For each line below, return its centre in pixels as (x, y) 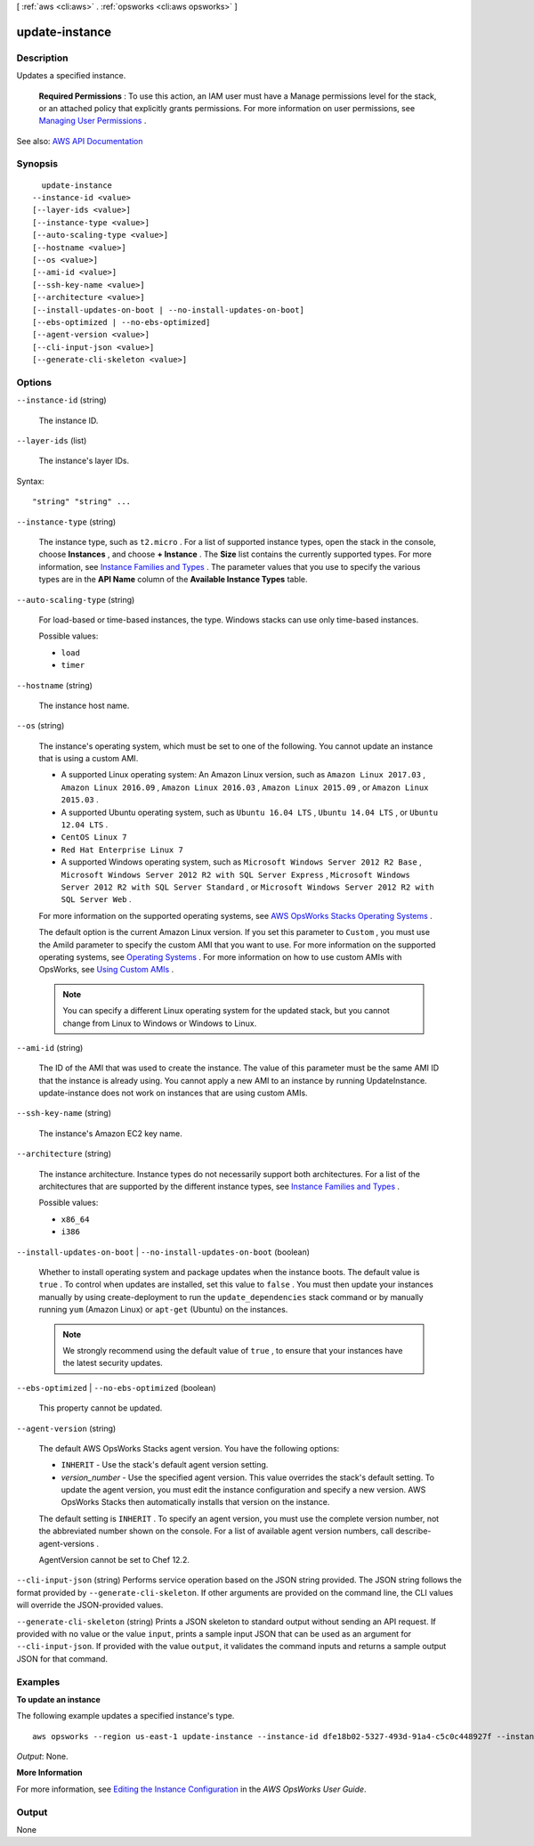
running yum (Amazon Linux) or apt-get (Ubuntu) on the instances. (163, 1310)
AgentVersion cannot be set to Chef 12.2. (114, 1560)
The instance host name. (84, 705)
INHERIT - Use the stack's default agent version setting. (165, 1465)
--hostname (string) (55, 685)
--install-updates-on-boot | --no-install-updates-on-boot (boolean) (163, 1252)
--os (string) (40, 726)
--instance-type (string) (66, 522)
